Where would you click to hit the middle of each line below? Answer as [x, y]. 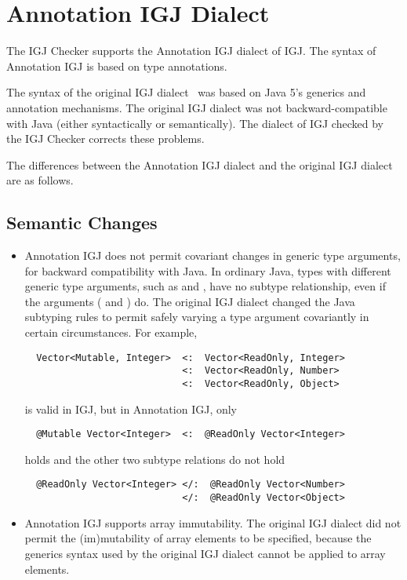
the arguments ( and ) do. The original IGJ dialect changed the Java [190, 301]
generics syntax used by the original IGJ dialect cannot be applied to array [205, 553]
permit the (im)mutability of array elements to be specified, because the [198, 538]
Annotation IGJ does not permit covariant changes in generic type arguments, [213, 255]
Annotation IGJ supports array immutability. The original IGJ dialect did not [213, 522]
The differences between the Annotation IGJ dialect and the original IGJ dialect [200, 164]
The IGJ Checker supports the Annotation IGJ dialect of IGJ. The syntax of [191, 51]
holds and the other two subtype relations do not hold [155, 459]
